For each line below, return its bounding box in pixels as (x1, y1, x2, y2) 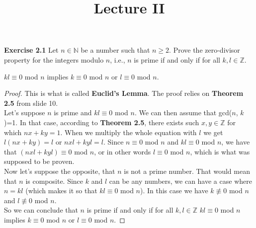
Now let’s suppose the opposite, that (4, 165, 115, 176)
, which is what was (190, 146, 250, 156)
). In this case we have (140, 185, 208, 196)
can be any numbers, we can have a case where (109, 175, 252, 186)
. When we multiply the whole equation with (60, 127, 197, 137)
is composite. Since (25, 175, 84, 186)
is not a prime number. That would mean (124, 165, 250, 176)
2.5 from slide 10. (4, 97, 58, 108)
